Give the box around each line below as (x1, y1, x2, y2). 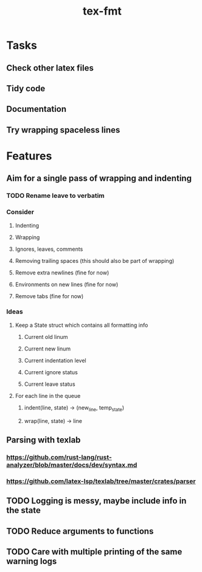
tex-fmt (83, 4, 122, 18)
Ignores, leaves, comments (15, 245, 83, 253)
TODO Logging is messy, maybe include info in (6, 496, 187, 506)
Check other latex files (6, 63, 94, 73)
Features (6, 149, 52, 162)
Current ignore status (24, 368, 78, 375)
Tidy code (6, 83, 46, 94)
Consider (6, 208, 35, 217)
